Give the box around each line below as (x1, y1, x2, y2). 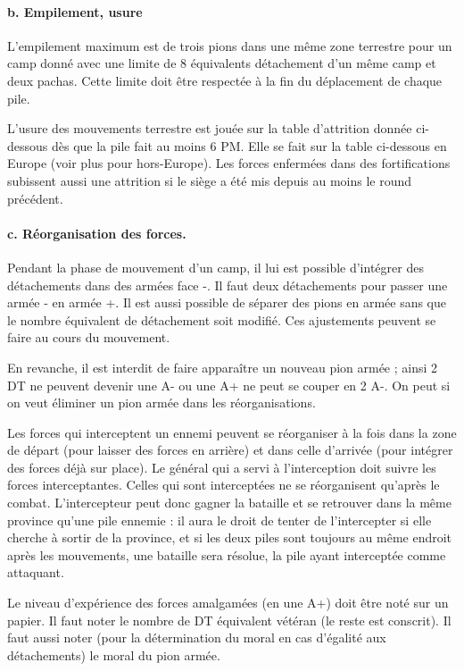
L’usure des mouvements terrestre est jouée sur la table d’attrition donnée (7, 119, 412, 138)
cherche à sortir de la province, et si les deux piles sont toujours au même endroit (7, 528, 452, 547)
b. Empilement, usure (7, 2, 143, 21)
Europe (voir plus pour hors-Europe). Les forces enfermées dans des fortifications (7, 154, 451, 172)
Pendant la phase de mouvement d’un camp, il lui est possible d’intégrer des (7, 257, 424, 276)
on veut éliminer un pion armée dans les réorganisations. (7, 393, 316, 412)
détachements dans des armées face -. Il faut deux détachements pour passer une (7, 275, 448, 294)
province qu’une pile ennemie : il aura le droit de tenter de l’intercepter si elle (7, 510, 432, 529)
